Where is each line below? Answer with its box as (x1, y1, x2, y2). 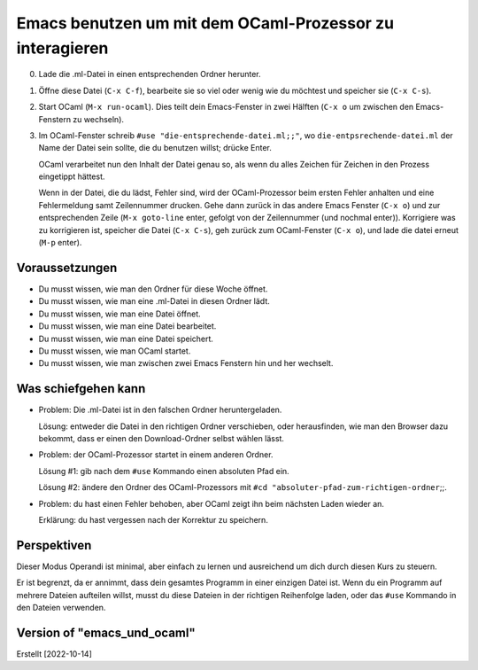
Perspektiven (16, 537, 92, 553)
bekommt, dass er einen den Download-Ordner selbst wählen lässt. (38, 432, 285, 443)
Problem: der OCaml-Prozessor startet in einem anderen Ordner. (38, 449, 274, 460)
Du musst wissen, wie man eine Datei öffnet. (38, 308, 201, 319)
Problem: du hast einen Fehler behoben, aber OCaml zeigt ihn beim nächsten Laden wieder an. (38, 498, 385, 509)
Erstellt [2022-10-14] (16, 648, 92, 659)
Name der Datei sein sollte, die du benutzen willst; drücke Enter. (38, 143, 272, 153)
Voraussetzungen (16, 260, 118, 275)
